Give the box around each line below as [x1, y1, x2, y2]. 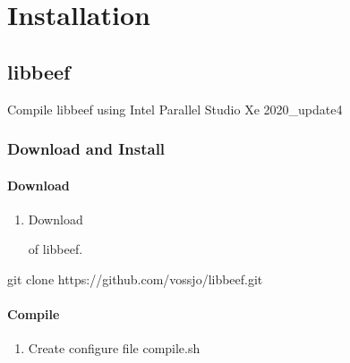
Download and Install [7, 138, 166, 160]
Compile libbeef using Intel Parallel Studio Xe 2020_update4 [7, 99, 343, 118]
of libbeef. [28, 240, 83, 258]
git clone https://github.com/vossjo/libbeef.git [7, 270, 263, 288]
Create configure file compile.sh [28, 339, 201, 358]
